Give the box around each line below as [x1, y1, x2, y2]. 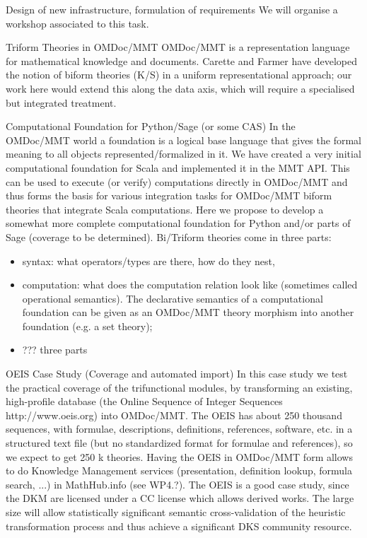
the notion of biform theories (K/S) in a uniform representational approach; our [6, 67, 352, 82]
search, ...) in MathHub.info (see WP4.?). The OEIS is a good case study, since [6, 476, 349, 491]
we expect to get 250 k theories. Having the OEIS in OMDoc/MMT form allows [6, 449, 353, 464]
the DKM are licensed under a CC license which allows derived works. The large [6, 491, 354, 505]
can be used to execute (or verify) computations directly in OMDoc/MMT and [6, 174, 348, 189]
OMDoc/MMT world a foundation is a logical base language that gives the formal [6, 132, 361, 147]
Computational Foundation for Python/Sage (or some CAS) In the [6, 119, 296, 134]
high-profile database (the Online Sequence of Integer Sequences [6, 394, 283, 409]
